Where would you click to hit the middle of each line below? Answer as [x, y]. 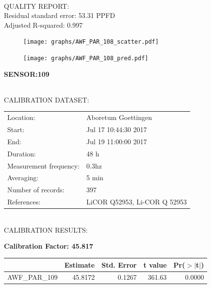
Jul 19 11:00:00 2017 [117, 141]
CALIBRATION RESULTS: [46, 229]
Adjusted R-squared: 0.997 [43, 25]
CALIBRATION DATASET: [47, 99]
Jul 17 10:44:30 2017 [117, 129]
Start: [16, 129]
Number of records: [36, 190]
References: [24, 202]
